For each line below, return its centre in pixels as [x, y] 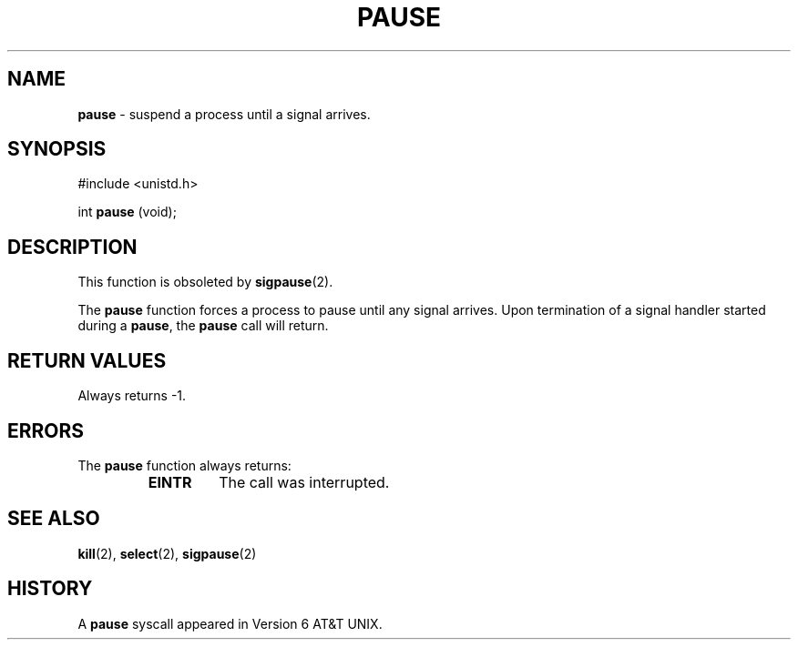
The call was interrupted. [304, 482]
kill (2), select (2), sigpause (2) [167, 553]
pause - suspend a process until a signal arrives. [224, 114]
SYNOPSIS [57, 149]
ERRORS [46, 430]
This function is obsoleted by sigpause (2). [205, 282]
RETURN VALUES [87, 360]
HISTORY [50, 589]
